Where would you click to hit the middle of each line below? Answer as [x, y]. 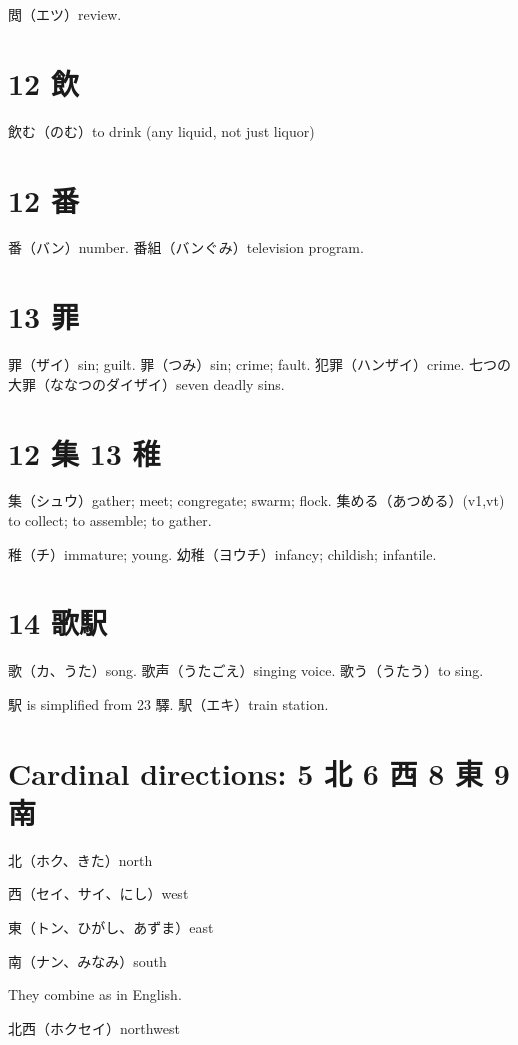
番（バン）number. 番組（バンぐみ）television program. [186, 247]
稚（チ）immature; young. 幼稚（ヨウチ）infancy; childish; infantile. [222, 553]
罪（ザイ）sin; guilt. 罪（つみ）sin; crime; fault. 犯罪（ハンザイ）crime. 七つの [260, 364]
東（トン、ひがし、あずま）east [111, 927]
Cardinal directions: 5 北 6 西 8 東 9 [259, 772]
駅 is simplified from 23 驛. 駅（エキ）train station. [168, 703]
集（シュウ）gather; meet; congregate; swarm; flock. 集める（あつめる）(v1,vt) [256, 500]
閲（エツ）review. [65, 14]
